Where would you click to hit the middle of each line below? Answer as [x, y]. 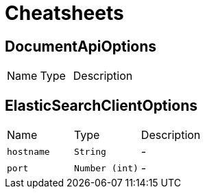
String [90, 151]
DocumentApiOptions [81, 46]
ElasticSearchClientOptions [101, 105]
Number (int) [106, 168]
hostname [28, 151]
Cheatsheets [64, 13]
